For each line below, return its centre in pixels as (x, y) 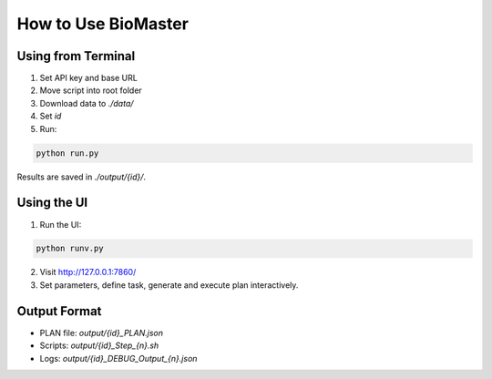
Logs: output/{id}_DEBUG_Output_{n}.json (118, 358)
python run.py (67, 153)
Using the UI (52, 203)
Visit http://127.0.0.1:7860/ (88, 272)
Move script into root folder (91, 90)
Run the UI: (61, 224)
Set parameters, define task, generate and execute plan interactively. (169, 285)
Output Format (59, 311)
